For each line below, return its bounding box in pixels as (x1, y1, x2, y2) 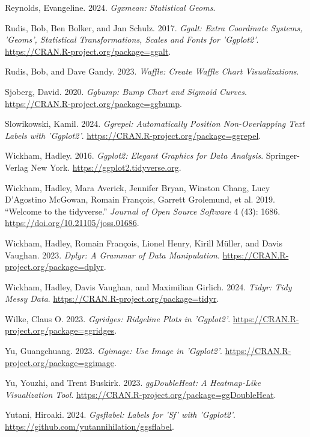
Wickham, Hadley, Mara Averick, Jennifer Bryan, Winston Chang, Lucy (5, 181, 270, 194)
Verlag (5, 160, 28, 173)
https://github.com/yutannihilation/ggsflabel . (5, 420, 174, 433)
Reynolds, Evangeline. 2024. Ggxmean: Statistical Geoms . (5, 1, 216, 13)
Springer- (266, 149, 300, 162)
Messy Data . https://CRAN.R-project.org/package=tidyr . (5, 292, 219, 305)
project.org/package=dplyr (5, 260, 104, 273)
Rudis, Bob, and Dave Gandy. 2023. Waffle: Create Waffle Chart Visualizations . (5, 65, 299, 78)
